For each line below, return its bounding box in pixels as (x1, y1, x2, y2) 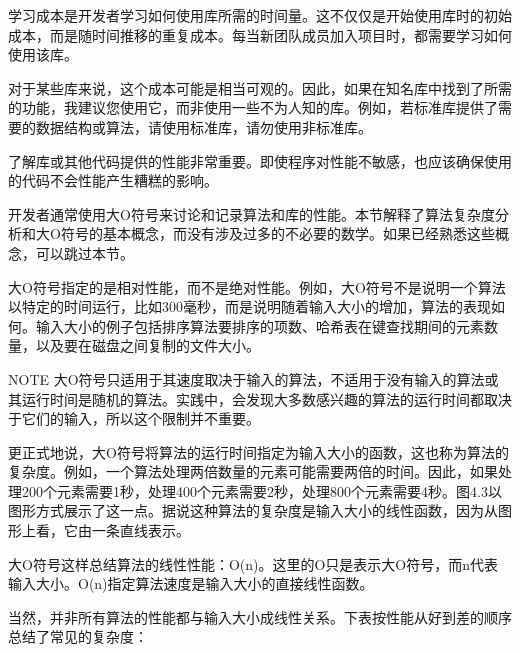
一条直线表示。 (91, 520, 190, 541)
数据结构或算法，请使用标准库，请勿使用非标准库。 (35, 116, 372, 137)
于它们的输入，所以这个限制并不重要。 (8, 408, 260, 429)
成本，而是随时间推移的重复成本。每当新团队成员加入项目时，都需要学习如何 (8, 24, 512, 45)
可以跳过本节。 (35, 242, 134, 263)
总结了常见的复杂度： (8, 626, 148, 647)
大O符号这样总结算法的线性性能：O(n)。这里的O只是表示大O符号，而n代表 (8, 553, 499, 574)
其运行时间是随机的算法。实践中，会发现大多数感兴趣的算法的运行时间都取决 (8, 388, 512, 409)
